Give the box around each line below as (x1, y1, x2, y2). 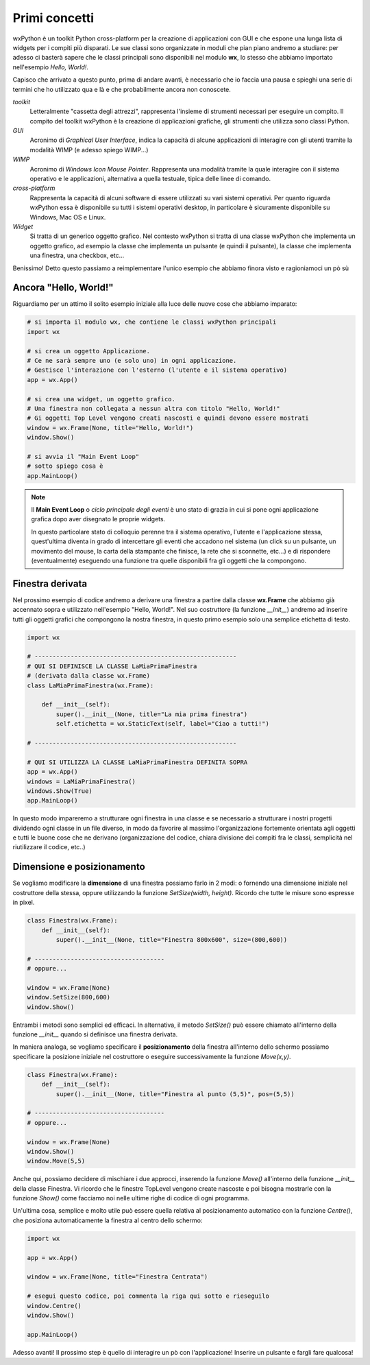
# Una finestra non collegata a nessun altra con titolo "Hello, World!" (27, 405, 280, 412)
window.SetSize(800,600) (27, 993, 111, 1001)
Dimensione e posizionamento (12, 861, 145, 873)
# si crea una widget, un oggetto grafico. (27, 395, 176, 403)
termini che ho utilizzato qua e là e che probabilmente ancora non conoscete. (12, 85, 231, 93)
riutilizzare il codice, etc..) (12, 843, 86, 851)
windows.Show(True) (27, 787, 92, 795)
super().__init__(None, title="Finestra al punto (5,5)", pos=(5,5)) (56, 1090, 295, 1097)
